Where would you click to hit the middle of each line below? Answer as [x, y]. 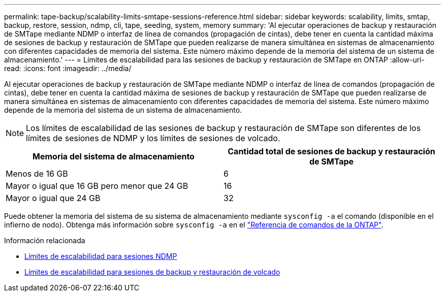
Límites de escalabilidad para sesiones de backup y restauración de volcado [152, 272]
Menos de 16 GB [37, 174]
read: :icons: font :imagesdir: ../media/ [68, 68]
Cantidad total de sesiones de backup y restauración [331, 151]
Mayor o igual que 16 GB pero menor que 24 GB [97, 186]
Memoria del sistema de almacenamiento [114, 156]
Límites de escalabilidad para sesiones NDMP [101, 256]
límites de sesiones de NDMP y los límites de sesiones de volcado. [153, 138]
